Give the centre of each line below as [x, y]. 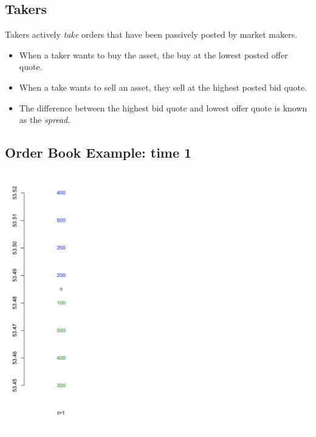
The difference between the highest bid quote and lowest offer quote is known [163, 107]
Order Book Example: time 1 [98, 152]
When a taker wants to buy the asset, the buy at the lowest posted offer [153, 54]
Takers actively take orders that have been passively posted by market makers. [151, 34]
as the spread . [45, 120]
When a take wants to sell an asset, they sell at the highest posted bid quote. [163, 87]
